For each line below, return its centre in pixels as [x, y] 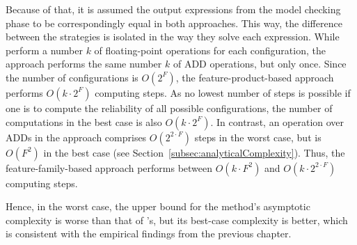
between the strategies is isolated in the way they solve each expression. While [173, 37]
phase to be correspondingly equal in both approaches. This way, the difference [174, 23]
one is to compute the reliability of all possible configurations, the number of [169, 108]
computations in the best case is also [84, 121]
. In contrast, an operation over [277, 121]
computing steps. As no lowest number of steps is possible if [223, 92]
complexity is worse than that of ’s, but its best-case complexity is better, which [177, 220]
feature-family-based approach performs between [109, 167]
